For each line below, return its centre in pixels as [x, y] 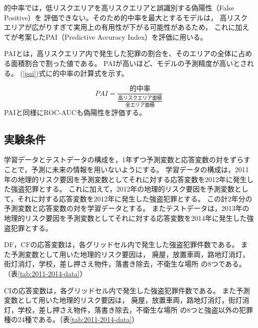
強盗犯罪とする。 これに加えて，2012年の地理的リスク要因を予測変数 [123, 189]
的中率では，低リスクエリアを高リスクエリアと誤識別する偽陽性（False [119, 7]
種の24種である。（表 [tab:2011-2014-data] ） [71, 319]
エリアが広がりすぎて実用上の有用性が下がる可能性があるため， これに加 [123, 27]
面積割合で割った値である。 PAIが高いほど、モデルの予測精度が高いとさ [129, 63]
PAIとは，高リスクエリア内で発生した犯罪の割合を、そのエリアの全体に [121, 53]
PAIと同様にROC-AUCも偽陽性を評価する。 [75, 112]
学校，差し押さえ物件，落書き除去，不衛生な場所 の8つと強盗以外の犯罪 [135, 309]
